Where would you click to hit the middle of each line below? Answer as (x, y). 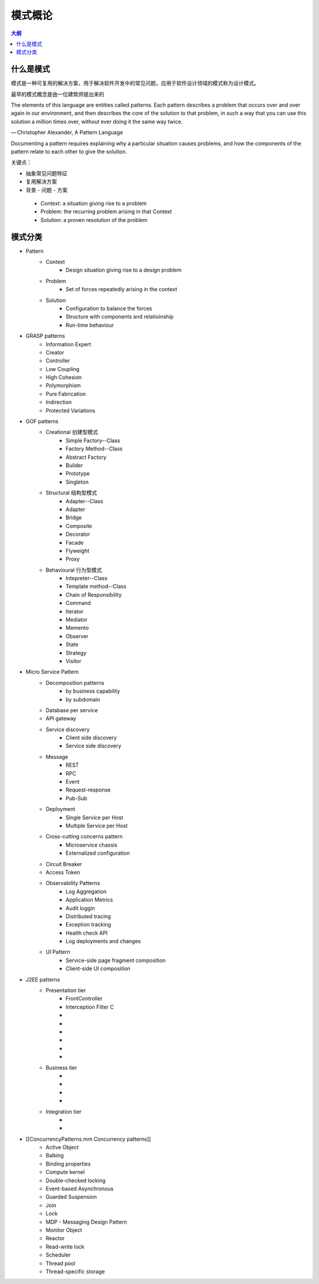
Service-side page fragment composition (116, 960)
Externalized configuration (98, 853)
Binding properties (68, 1164)
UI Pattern (58, 952)
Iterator (75, 611)
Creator (55, 352)
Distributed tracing (89, 916)
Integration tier (64, 1111)
